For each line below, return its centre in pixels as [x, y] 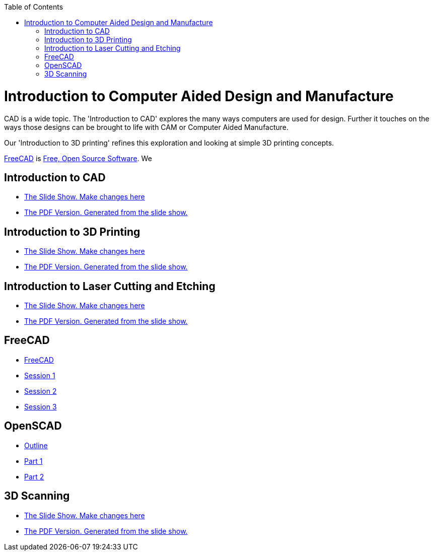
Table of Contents [34, 7]
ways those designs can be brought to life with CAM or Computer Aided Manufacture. [147, 127]
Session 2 [41, 391]
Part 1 [33, 461]
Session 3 [41, 406]
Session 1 [40, 375]
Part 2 [34, 476]
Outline [36, 445]
